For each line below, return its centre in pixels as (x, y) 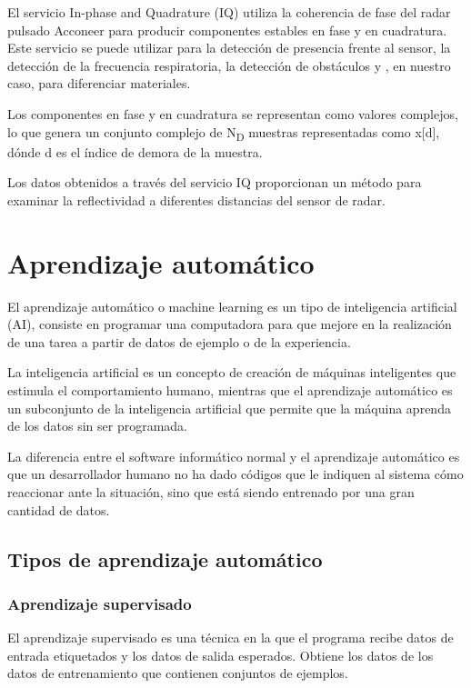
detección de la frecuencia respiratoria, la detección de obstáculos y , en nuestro (229, 65)
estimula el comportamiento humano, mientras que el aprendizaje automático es (230, 389)
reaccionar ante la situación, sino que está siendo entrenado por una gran (211, 491)
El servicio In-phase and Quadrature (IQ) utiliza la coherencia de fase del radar (229, 12)
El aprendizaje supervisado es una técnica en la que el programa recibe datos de (230, 638)
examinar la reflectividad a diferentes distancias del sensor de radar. (196, 199)
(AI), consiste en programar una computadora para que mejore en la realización (230, 324)
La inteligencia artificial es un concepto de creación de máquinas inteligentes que (232, 372)
